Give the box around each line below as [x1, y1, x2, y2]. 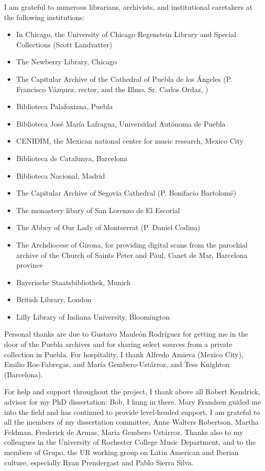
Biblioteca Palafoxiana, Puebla [16, 101, 113, 112]
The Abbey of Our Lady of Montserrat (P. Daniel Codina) [16, 222, 201, 233]
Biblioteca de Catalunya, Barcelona [16, 152, 128, 163]
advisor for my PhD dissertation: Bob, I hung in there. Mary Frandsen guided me [4, 396, 261, 407]
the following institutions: [4, 11, 85, 22]
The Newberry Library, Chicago [16, 56, 117, 67]
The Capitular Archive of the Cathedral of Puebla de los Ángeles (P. [16, 73, 233, 84]
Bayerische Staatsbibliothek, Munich [16, 276, 131, 287]
